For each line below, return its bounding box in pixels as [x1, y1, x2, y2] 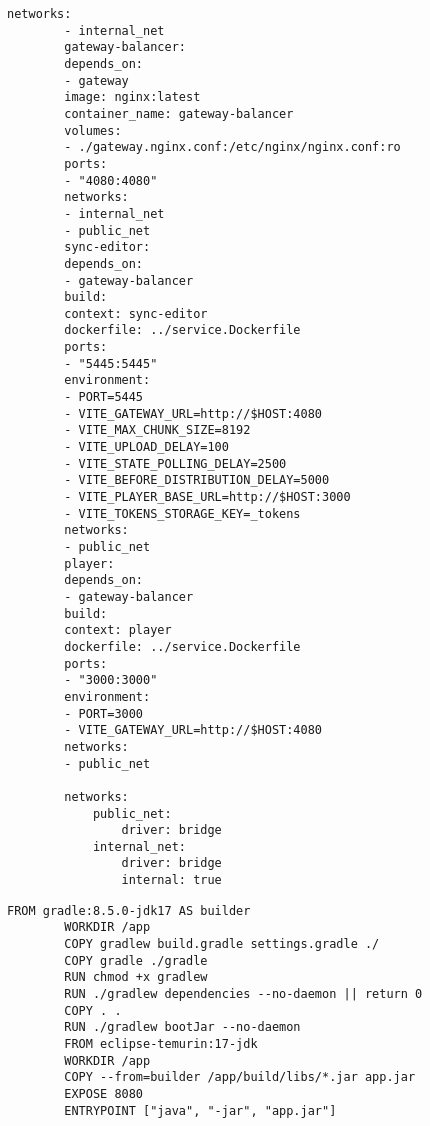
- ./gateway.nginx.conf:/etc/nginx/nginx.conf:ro [64, 140, 401, 155]
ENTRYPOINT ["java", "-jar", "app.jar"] [64, 1103, 337, 1118]
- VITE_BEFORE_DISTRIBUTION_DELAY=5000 [64, 473, 330, 488]
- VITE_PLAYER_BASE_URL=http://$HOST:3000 [64, 490, 351, 505]
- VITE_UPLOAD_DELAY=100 [64, 440, 229, 455]
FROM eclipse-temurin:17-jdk [64, 1037, 258, 1052]
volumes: [64, 123, 122, 138]
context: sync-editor [64, 306, 208, 321]
